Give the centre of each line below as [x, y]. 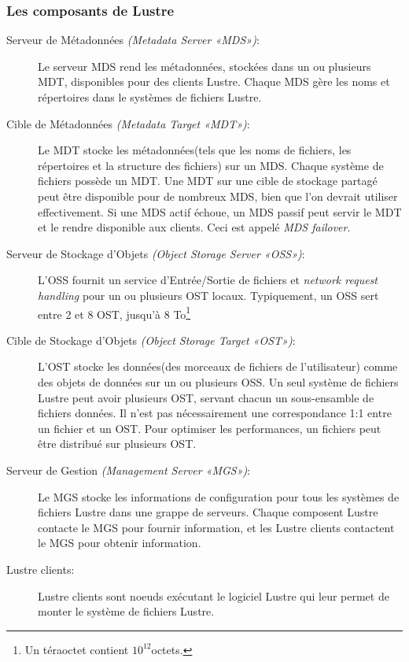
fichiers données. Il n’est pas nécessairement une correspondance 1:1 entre [215, 413]
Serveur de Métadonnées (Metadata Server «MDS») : [133, 40]
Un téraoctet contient [77, 649]
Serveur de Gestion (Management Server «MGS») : [129, 470]
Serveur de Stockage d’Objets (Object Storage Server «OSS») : [156, 253]
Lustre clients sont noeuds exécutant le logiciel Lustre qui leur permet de [214, 595]
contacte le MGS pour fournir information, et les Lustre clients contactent [216, 527]
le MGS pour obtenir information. [120, 543]
